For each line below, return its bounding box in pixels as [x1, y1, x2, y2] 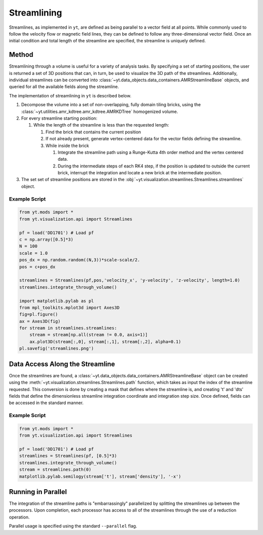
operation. [9, 514, 30, 520]
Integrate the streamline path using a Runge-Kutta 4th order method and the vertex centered [57, 149, 244, 155]
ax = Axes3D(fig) [19, 318, 61, 324]
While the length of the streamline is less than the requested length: [33, 122, 169, 128]
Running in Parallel [9, 487, 67, 496]
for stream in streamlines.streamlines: [19, 325, 117, 331]
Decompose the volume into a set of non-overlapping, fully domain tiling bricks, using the [21, 102, 201, 108]
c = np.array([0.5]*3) [19, 237, 74, 242]
